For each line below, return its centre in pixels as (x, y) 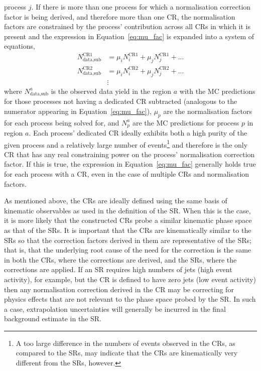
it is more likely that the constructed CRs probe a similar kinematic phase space (128, 220)
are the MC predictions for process (186, 122)
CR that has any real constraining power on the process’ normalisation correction (129, 154)
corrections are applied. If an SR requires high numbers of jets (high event (118, 269)
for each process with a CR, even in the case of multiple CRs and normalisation (127, 173)
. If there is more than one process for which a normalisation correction (141, 7)
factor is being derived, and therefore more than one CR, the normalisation (120, 16)
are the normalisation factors (208, 111)
